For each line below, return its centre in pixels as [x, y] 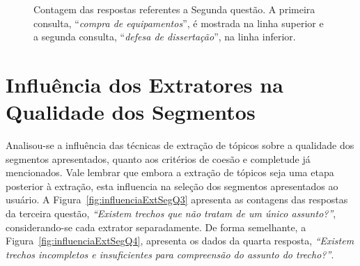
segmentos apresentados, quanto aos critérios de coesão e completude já [158, 158]
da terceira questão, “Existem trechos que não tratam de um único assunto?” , [171, 213]
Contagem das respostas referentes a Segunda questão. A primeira [174, 9]
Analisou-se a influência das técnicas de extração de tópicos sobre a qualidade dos [180, 145]
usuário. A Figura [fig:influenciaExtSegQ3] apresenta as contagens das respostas [177, 199]
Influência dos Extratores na [144, 84]
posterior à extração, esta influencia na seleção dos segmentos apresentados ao [172, 186]
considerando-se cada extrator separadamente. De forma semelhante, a [156, 227]
